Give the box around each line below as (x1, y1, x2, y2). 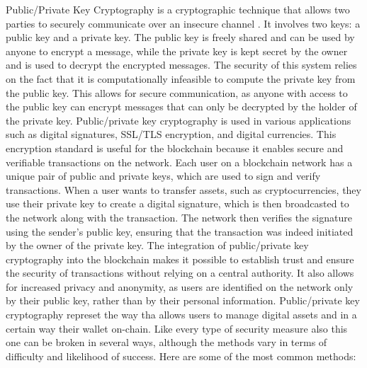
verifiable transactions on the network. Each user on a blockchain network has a (6, 154, 353, 169)
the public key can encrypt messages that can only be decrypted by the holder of (6, 99, 357, 114)
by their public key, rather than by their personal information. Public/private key (6, 293, 360, 308)
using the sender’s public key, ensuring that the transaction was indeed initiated (6, 224, 354, 238)
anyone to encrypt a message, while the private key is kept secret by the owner (6, 43, 348, 58)
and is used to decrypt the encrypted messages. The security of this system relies (6, 57, 357, 72)
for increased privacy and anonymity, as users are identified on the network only (6, 279, 354, 294)
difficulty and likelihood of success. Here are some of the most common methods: (6, 348, 356, 363)
